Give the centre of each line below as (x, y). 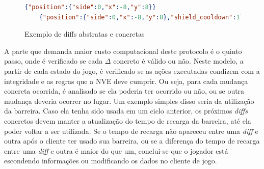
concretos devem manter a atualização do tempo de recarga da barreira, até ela (128, 120)
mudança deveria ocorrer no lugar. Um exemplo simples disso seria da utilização (129, 101)
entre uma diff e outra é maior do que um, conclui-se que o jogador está (116, 150)
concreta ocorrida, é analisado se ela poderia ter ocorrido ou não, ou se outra (124, 91)
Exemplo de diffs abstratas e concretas (85, 34)
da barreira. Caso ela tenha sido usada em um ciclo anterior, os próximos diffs (126, 111)
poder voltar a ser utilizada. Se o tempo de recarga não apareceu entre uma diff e (131, 131)
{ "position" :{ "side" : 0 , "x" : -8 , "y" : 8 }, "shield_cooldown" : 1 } (141, 17)
